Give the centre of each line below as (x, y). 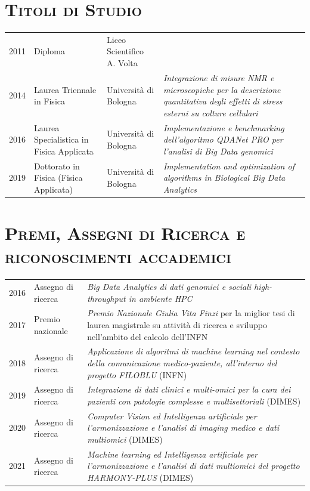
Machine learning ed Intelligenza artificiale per (172, 454)
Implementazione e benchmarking (224, 127)
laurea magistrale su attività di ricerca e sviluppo (177, 324)
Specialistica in (61, 139)
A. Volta (122, 63)
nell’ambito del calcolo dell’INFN (148, 336)
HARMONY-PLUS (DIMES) (140, 478)
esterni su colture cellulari (210, 112)
